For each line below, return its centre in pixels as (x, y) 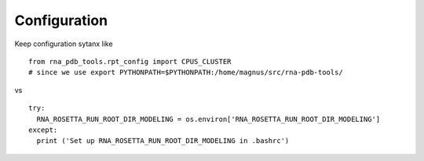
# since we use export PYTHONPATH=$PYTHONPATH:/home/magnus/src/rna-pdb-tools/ (186, 73)
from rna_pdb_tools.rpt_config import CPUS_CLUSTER (130, 61)
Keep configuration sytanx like (64, 44)
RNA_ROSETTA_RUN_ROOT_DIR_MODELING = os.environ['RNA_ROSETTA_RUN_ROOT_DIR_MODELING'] (208, 119)
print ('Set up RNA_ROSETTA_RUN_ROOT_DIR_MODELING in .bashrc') (163, 141)
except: (43, 130)
